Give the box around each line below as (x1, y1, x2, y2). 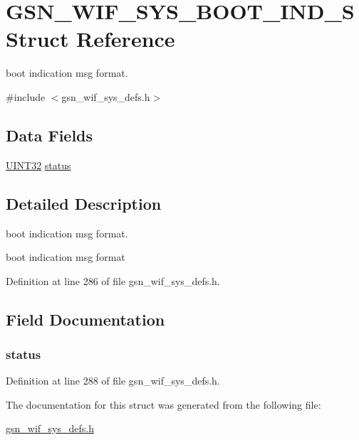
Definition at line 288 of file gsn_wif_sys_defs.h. (6, 373, 220, 388)
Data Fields (6, 124, 93, 146)
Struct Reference (6, 24, 175, 53)
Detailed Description (6, 192, 162, 214)
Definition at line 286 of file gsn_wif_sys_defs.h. (6, 273, 220, 288)
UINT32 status (6, 157, 71, 172)
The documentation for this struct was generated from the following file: (6, 397, 321, 412)
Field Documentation (6, 308, 165, 330)
